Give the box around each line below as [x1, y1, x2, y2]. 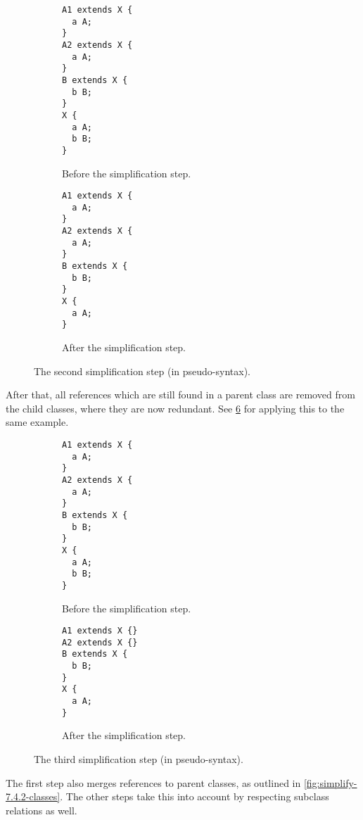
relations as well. [6, 802, 77, 817]
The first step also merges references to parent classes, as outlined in [6, 775, 301, 790]
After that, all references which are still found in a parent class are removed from [6, 387, 355, 402]
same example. [6, 415, 69, 429]
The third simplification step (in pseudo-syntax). [34, 751, 243, 766]
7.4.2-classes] [6, 789, 60, 804]
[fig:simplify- [303, 775, 357, 790]
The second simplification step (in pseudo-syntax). [34, 363, 250, 378]
